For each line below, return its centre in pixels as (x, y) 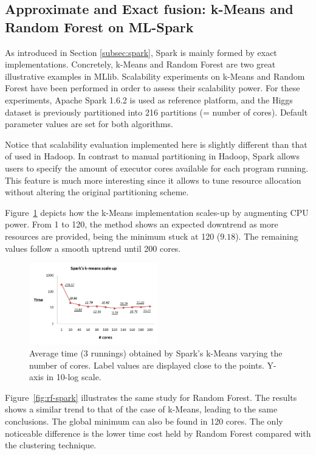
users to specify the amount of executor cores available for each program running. (157, 168)
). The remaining (267, 236)
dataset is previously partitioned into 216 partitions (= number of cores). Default (156, 112)
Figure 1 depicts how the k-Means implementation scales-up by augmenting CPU (157, 212)
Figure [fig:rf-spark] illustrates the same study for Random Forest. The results (151, 397)
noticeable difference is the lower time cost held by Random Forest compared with (158, 433)
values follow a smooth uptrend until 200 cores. (93, 248)
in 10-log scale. (74, 377)
